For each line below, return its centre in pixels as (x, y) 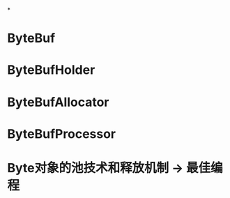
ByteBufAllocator (58, 102)
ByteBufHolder (51, 70)
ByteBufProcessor (62, 134)
